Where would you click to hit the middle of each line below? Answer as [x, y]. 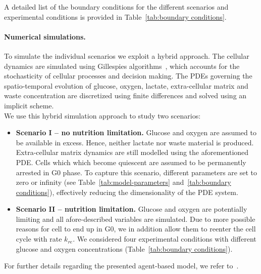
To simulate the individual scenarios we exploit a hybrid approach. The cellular [127, 55]
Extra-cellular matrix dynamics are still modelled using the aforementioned [132, 152]
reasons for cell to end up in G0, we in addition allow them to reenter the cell [136, 229]
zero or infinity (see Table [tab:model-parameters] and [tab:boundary [123, 182]
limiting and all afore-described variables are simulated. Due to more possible [136, 219]
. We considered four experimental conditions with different [165, 239]
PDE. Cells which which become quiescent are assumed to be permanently [131, 162]
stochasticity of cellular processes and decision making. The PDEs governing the [128, 76]
